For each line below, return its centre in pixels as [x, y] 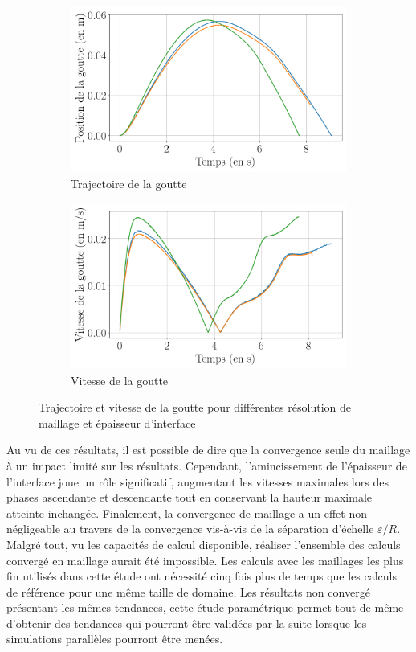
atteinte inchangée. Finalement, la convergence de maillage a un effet [176, 513]
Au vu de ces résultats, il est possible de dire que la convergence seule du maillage [208, 450]
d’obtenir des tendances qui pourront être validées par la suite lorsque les [187, 623]
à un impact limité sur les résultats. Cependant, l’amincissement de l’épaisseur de [207, 465]
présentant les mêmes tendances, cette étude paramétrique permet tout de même [205, 607]
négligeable [33, 529]
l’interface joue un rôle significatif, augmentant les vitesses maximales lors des [198, 481]
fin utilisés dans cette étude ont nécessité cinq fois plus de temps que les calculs [202, 576]
